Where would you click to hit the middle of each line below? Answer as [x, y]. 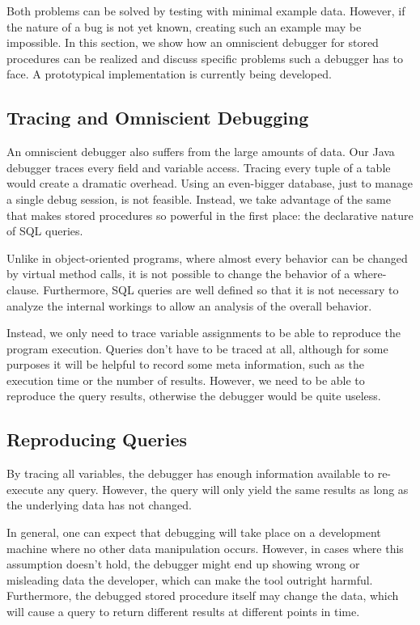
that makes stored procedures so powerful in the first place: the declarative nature [210, 215]
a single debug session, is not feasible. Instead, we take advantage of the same [199, 198]
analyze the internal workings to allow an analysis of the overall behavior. [189, 305]
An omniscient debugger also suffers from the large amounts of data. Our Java [201, 152]
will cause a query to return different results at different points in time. [183, 612]
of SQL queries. [45, 231]
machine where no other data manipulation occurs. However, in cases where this [205, 548]
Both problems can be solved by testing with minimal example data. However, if [206, 11]
